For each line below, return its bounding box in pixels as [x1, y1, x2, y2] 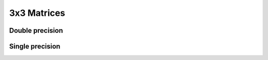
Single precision [9, 42, 61, 51]
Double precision [9, 26, 63, 35]
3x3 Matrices [9, 7, 66, 18]
